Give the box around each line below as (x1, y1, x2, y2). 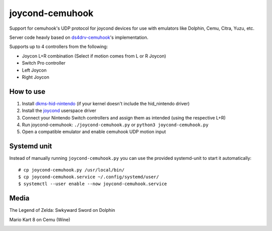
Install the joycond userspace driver (22, 107, 97, 113)
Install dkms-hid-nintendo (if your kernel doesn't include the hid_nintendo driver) (22, 100, 190, 106)
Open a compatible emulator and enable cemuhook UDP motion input (22, 129, 166, 135)
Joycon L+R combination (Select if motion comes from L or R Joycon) (22, 53, 166, 59)
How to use (9, 87, 45, 96)
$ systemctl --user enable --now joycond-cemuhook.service (18, 181, 167, 187)
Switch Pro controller (22, 60, 65, 66)
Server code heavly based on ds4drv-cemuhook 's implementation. (9, 34, 149, 40)
